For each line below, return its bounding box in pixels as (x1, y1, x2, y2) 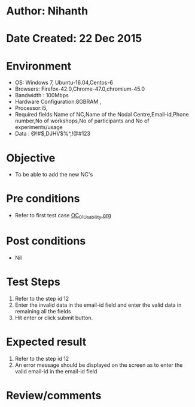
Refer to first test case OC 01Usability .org (14, 212, 112, 220)
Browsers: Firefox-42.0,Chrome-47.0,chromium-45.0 (14, 85, 145, 92)
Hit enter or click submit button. (14, 314, 93, 321)
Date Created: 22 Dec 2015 (6, 32, 142, 46)
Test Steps (6, 275, 61, 289)
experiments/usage (14, 124, 63, 131)
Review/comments (6, 388, 102, 402)
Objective (6, 151, 56, 164)
